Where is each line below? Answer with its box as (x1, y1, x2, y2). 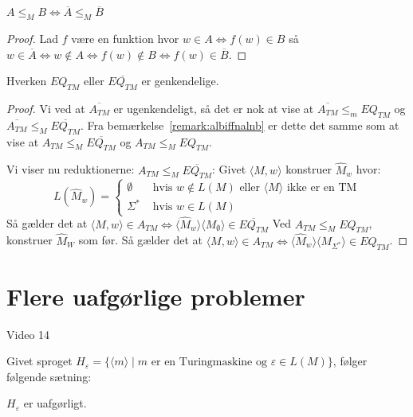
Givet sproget (6, 353, 73, 369)
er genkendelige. (141, 72, 219, 89)
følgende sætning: (6, 368, 92, 384)
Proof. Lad (6, 30, 59, 47)
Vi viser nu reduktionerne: (6, 161, 135, 177)
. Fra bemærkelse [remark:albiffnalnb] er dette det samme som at (80, 116, 399, 133)
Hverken (6, 72, 47, 89)
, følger (332, 353, 368, 369)
